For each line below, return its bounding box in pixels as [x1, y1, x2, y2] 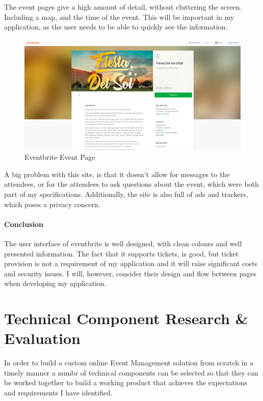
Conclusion [4, 218, 44, 229]
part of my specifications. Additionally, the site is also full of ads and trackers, [4, 188, 248, 199]
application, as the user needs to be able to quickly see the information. [4, 21, 228, 32]
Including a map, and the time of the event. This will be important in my [4, 11, 234, 22]
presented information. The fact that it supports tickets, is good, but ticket [4, 248, 239, 259]
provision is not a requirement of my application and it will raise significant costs [4, 258, 257, 269]
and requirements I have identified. [4, 387, 113, 397]
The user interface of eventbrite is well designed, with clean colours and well [4, 238, 242, 248]
